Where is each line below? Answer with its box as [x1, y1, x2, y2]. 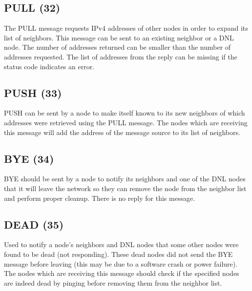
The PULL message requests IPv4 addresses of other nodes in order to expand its [4, 23, 248, 33]
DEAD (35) [4, 216, 64, 232]
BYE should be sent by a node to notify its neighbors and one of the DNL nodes [4, 174, 246, 184]
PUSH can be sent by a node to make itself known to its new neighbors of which [4, 108, 245, 118]
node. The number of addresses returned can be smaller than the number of [4, 42, 231, 52]
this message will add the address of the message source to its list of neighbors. [4, 127, 240, 137]
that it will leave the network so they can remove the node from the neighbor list [4, 183, 247, 193]
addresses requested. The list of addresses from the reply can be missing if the [4, 51, 237, 61]
